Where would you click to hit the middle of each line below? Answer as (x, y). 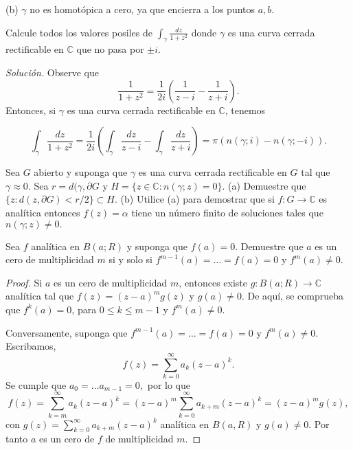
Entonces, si (31, 110)
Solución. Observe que (53, 72)
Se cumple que (36, 384)
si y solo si (130, 259)
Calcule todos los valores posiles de (79, 32)
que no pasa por (110, 49)
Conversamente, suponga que (67, 332)
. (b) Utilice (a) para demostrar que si (194, 199)
